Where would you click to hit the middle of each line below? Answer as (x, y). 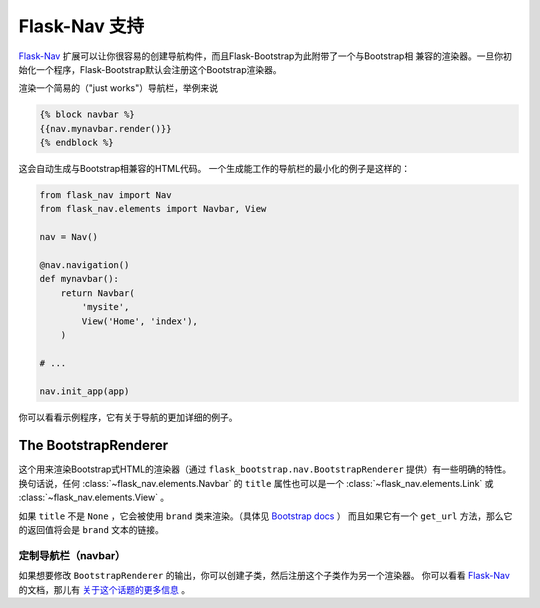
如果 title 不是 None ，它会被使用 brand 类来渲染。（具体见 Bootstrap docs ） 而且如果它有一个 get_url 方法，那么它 (265, 516)
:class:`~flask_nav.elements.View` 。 (94, 497)
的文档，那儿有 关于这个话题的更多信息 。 (104, 589)
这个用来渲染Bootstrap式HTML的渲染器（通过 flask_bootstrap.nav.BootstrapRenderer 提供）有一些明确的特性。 (265, 469)
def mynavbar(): (79, 279)
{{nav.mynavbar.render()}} (105, 128)
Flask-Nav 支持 (81, 26)
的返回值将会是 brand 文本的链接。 (91, 529)
